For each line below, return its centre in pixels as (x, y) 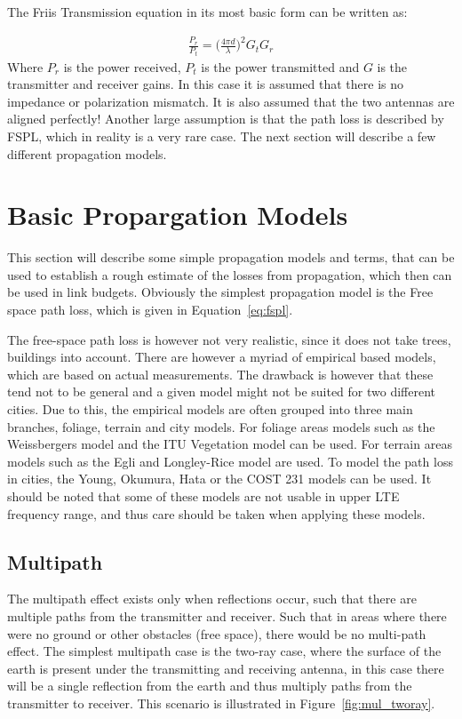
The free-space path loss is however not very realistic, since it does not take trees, (229, 339)
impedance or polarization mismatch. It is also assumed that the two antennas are (231, 101)
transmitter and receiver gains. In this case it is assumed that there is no (206, 84)
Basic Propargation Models (178, 215)
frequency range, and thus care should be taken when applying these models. (216, 513)
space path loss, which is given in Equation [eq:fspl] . (150, 310)
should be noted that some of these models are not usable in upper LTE (203, 496)
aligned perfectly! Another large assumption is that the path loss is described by (226, 119)
